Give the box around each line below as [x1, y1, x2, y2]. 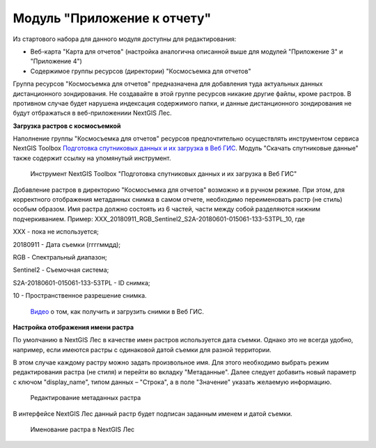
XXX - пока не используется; [13, 227, 99, 236]
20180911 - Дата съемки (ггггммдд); [13, 240, 121, 248]
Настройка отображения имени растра [13, 323, 134, 331]
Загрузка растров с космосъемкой [13, 122, 121, 130]
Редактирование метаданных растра [30, 394, 141, 402]
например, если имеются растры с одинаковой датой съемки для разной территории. [13, 345, 272, 354]
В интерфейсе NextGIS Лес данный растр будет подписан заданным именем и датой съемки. [13, 409, 292, 417]
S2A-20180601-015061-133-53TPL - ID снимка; [13, 278, 150, 287]
